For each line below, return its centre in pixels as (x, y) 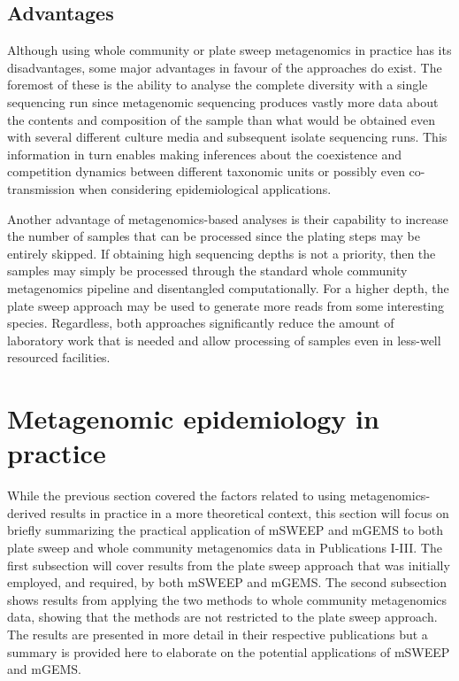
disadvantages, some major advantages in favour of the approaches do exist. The (225, 67)
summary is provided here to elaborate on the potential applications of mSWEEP (229, 651)
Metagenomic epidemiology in (193, 418)
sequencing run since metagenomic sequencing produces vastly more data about (223, 101)
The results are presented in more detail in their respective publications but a (218, 634)
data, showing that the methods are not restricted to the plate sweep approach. (222, 617)
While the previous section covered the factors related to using (177, 495)
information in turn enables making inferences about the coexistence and (205, 154)
